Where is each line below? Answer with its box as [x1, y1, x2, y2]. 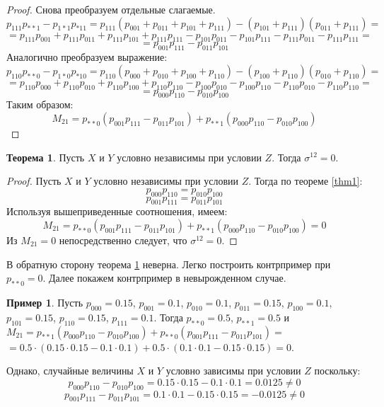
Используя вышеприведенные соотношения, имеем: [6, 204, 228, 219]
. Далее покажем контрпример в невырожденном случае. [42, 270, 286, 285]
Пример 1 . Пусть [6, 294, 83, 309]
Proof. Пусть [6, 173, 62, 188]
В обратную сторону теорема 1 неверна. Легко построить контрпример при [6, 256, 331, 271]
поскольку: [314, 363, 361, 378]
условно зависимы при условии [165, 363, 301, 378]
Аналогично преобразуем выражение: [6, 50, 168, 64]
